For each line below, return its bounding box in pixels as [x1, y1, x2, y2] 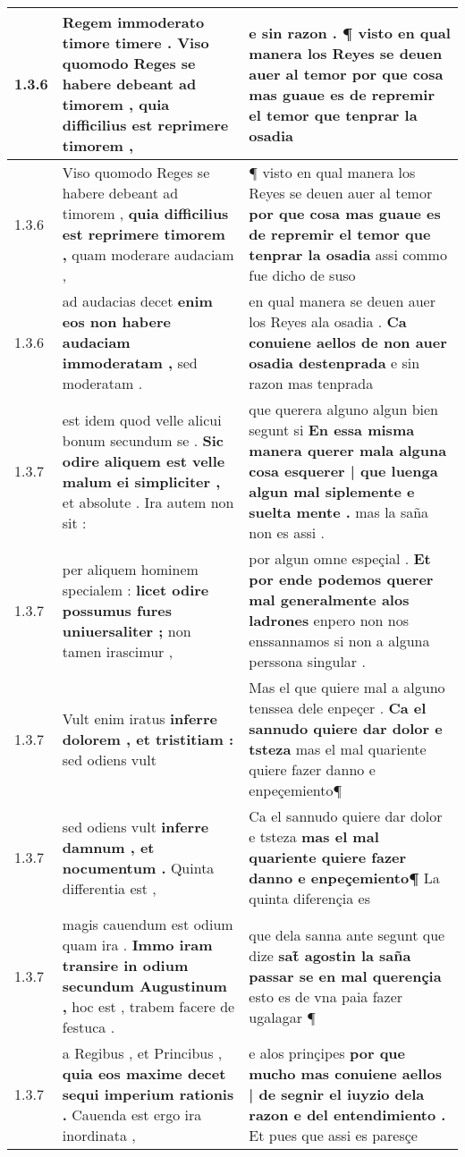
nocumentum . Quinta [62, 857, 215, 878]
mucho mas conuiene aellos [249, 1063, 442, 1084]
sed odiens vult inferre [62, 815, 209, 837]
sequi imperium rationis [62, 1084, 234, 1104]
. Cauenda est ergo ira [62, 1104, 202, 1125]
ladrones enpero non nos [249, 610, 409, 630]
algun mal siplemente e [249, 481, 415, 502]
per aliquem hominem [62, 558, 199, 579]
